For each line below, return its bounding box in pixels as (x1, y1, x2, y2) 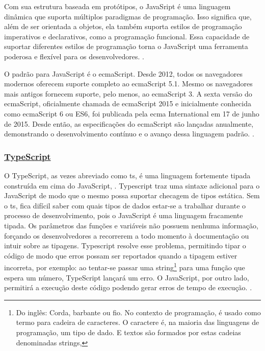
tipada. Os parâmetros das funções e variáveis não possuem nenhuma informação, (4, 220, 258, 230)
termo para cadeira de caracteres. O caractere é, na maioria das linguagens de (16, 317, 259, 327)
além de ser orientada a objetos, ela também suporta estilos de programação (4, 21, 242, 32)
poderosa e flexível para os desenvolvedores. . (4, 51, 144, 61)
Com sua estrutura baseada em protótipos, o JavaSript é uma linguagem (4, 1, 231, 11)
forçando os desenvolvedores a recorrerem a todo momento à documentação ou (4, 230, 249, 241)
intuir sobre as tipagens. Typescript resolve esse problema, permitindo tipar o (4, 240, 246, 251)
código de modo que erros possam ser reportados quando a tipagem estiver (4, 250, 237, 261)
